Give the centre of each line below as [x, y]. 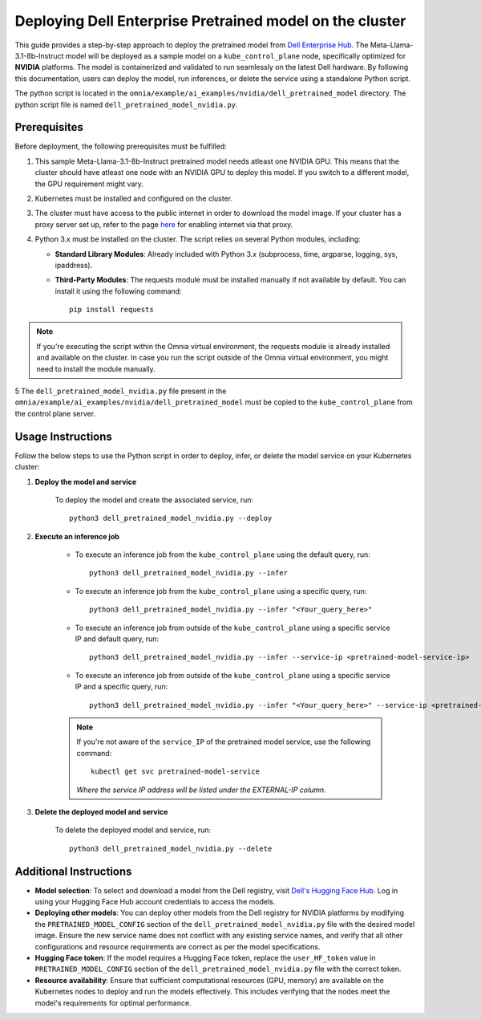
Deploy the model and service [86, 482]
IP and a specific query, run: [121, 687]
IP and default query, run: [117, 639]
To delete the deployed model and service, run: [133, 830]
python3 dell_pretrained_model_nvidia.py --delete [171, 848]
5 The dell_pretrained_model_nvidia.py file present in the [121, 391]
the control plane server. [55, 413]
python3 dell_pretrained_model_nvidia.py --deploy [171, 518]
